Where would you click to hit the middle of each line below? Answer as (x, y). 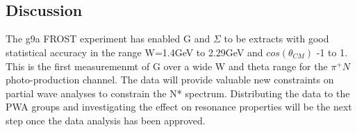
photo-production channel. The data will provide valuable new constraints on (170, 80)
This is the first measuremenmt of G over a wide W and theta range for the (167, 66)
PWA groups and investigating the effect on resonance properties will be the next (179, 107)
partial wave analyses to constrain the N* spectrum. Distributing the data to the (178, 93)
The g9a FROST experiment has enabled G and (108, 39)
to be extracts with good (276, 39)
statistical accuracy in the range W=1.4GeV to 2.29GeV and (134, 52)
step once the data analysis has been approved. (106, 120)
